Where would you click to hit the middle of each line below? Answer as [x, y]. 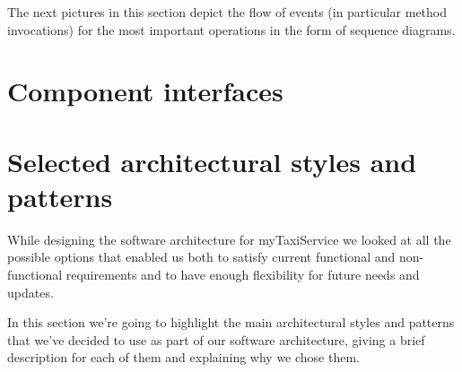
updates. [31, 292]
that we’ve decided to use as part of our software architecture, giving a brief [216, 339]
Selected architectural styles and [212, 161]
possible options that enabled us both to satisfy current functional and [201, 257]
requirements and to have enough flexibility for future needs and [243, 275]
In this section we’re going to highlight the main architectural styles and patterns [231, 322]
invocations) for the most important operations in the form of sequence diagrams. [231, 29]
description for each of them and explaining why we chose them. [183, 357]
